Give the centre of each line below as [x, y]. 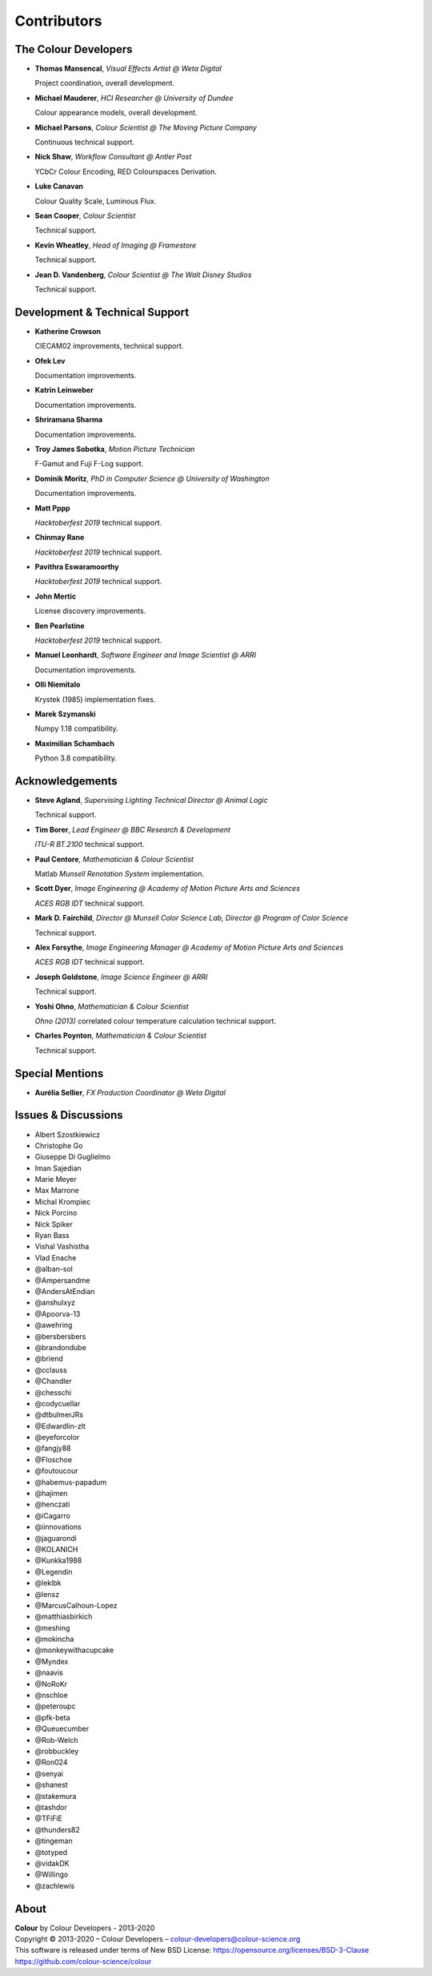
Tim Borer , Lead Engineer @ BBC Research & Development [133, 829]
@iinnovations [58, 1527]
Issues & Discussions [69, 1115]
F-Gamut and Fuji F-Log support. [89, 464]
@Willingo [52, 1874]
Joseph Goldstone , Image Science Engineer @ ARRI [121, 977]
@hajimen [51, 1494]
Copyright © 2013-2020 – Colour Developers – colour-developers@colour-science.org [158, 1938]
